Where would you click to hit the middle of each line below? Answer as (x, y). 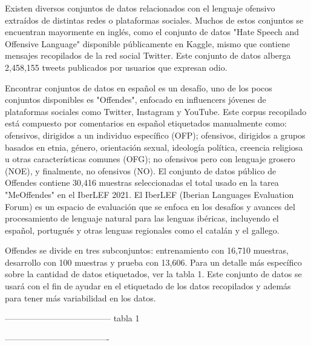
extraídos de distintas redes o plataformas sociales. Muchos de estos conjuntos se (154, 20)
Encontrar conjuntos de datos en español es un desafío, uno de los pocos (139, 87)
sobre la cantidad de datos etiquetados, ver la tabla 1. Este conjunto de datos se (153, 274)
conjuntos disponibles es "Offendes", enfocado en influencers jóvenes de (136, 100)
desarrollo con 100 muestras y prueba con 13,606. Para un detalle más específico (153, 262)
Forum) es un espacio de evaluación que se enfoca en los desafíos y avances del (150, 206)
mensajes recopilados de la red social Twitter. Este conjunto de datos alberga (148, 55)
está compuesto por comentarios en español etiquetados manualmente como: (146, 123)
